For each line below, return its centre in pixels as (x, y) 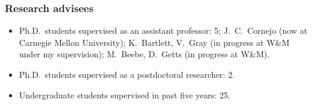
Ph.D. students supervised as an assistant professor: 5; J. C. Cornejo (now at (163, 30)
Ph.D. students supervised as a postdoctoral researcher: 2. (127, 74)
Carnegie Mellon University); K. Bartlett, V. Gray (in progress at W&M (154, 42)
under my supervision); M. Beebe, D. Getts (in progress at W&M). (144, 54)
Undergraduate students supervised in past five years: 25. (125, 94)
